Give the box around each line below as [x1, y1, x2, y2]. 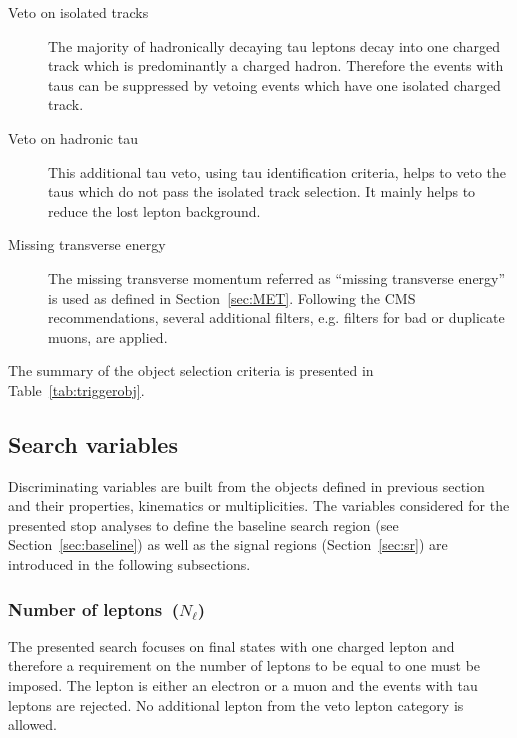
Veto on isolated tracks [8, 2, 149, 22]
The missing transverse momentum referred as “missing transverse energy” [48, 267, 506, 288]
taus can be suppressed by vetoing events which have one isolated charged [48, 74, 501, 95]
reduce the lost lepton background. [48, 200, 261, 221]
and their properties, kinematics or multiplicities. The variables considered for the [8, 495, 510, 516]
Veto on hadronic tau [8, 127, 138, 148]
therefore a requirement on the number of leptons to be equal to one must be [8, 655, 481, 676]
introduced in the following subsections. [8, 554, 251, 575]
